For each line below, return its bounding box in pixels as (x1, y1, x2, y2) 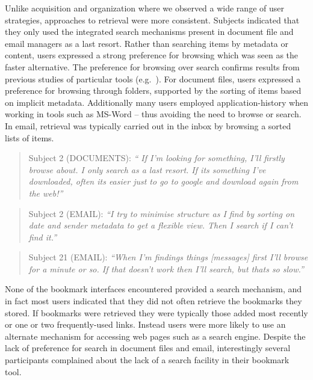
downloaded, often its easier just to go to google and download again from (28, 175, 299, 188)
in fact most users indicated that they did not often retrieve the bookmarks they (5, 295, 302, 307)
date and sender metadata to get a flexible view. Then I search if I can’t (28, 219, 293, 231)
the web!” (28, 186, 63, 199)
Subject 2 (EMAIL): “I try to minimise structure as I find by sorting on (28, 207, 295, 219)
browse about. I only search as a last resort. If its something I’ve (28, 163, 266, 176)
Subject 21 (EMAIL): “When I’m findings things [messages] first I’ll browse (28, 251, 308, 263)
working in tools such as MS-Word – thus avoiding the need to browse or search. (5, 108, 302, 120)
